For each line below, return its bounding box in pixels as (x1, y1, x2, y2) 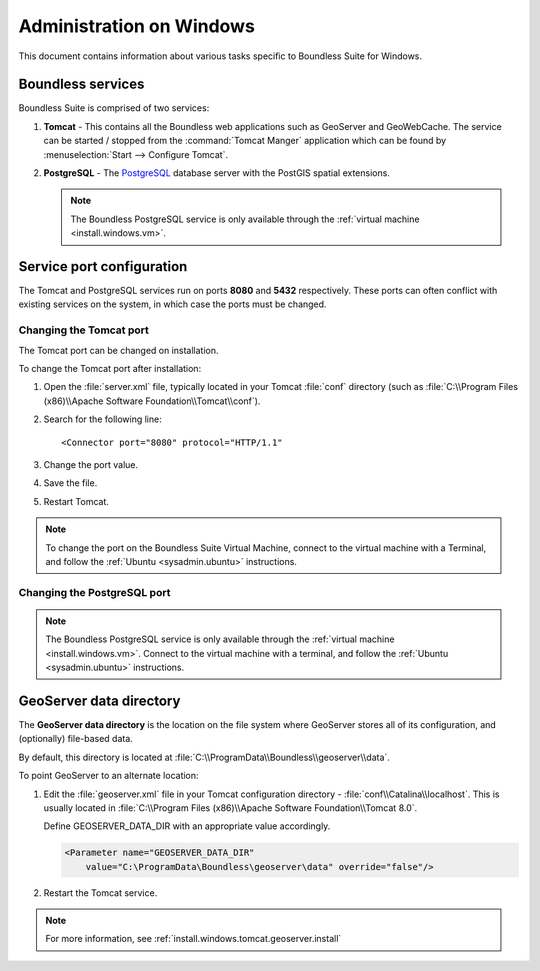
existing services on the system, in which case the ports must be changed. (18, 298, 327, 310)
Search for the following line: (43, 413, 162, 425)
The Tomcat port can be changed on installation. (18, 344, 219, 356)
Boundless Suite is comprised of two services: (18, 102, 210, 114)
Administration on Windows (18, 15, 255, 37)
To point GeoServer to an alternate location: (18, 770, 199, 782)
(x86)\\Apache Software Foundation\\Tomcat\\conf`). (43, 395, 261, 407)
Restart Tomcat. (43, 495, 110, 507)
